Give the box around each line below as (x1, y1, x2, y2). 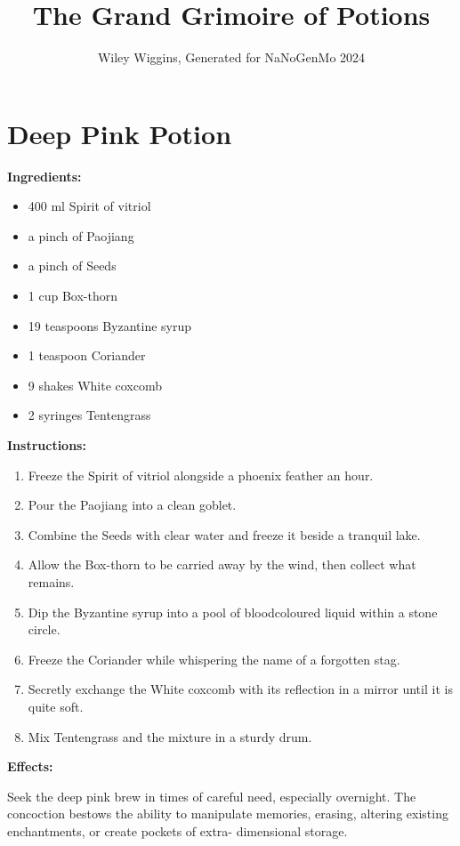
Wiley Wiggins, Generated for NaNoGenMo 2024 (97, 48, 366, 67)
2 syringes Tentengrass (28, 406, 151, 424)
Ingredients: (7, 166, 82, 185)
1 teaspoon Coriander (28, 346, 146, 365)
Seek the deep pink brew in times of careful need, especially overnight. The (7, 786, 416, 805)
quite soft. (28, 697, 84, 715)
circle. (28, 620, 61, 639)
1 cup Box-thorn (28, 286, 117, 305)
